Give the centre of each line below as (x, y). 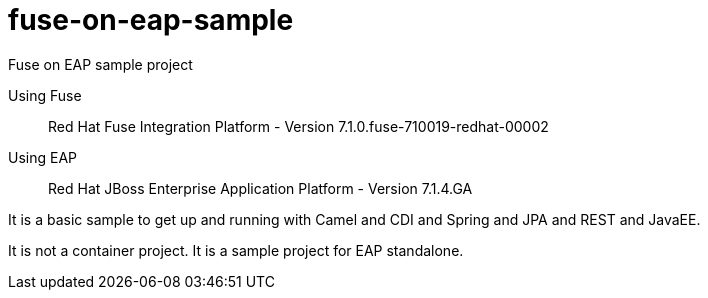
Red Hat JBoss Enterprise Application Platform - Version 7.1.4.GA (260, 188)
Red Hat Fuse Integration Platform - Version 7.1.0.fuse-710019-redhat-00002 (298, 126)
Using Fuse (45, 95)
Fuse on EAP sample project (100, 64)
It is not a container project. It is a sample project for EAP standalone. (236, 250)
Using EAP (43, 157)
